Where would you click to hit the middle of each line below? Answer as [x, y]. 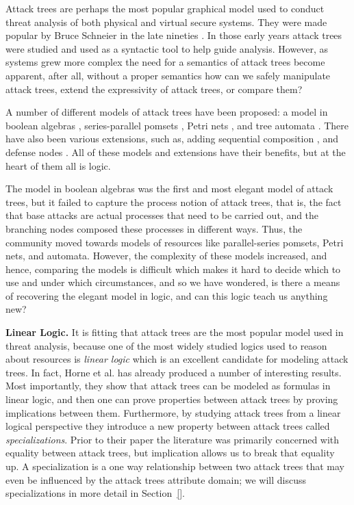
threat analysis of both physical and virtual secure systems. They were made [166, 22]
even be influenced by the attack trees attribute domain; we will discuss [156, 479]
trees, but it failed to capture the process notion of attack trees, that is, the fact [174, 202]
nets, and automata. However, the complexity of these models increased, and [166, 256]
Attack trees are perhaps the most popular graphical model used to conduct [165, 8]
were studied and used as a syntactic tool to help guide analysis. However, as [167, 48]
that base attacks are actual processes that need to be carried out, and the [162, 215]
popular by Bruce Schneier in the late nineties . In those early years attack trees [174, 35]
